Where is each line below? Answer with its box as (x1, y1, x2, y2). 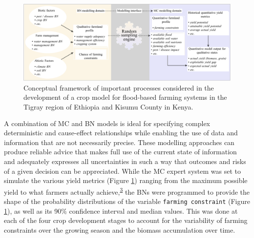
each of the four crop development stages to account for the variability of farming (4, 215, 248, 225)
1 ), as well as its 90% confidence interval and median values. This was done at (4, 205, 238, 216)
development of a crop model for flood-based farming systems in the (23, 92, 227, 102)
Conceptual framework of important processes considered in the (23, 82, 214, 92)
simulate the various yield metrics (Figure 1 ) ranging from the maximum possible (4, 175, 248, 185)
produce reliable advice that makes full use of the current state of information (4, 146, 237, 157)
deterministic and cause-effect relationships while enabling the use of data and (4, 128, 238, 138)
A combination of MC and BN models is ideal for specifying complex (4, 118, 211, 128)
